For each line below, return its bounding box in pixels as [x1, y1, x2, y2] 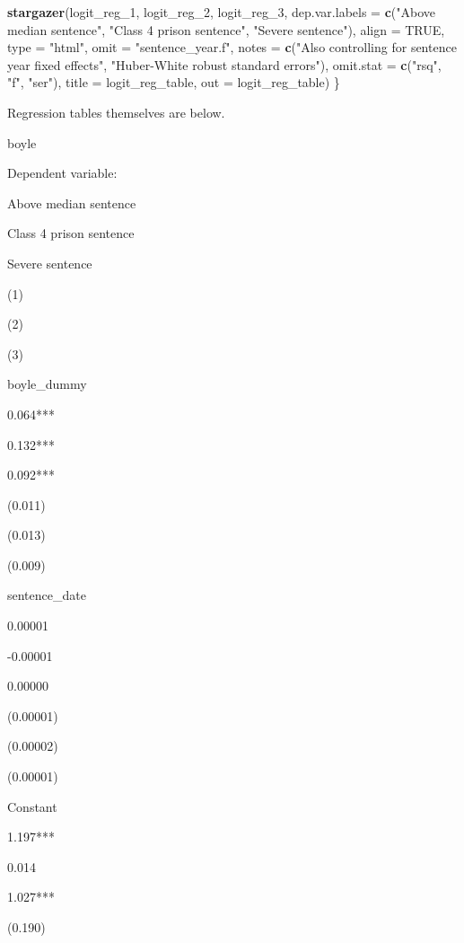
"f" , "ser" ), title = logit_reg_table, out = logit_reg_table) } [7, 73, 340, 92]
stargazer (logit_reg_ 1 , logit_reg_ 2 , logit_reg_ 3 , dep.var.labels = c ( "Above [7, 3, 436, 21]
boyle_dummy [7, 375, 87, 393]
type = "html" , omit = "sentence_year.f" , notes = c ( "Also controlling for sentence [7, 38, 457, 57]
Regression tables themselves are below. [7, 102, 225, 121]
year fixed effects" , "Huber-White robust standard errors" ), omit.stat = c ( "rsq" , [7, 55, 442, 74]
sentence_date [7, 586, 86, 604]
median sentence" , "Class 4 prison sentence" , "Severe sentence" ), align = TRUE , [7, 20, 445, 39]
